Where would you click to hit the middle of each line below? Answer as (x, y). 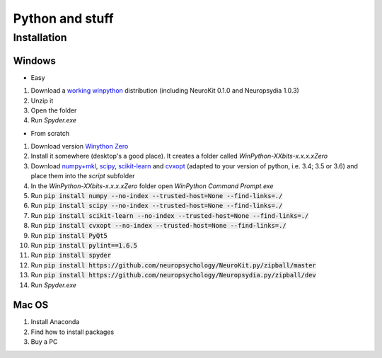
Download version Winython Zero (80, 146)
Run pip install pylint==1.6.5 (84, 245)
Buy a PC (44, 342)
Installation (40, 37)
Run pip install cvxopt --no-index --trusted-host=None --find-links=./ (158, 226)
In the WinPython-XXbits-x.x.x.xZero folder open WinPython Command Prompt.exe (152, 186)
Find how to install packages (73, 332)
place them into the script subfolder (83, 176)
